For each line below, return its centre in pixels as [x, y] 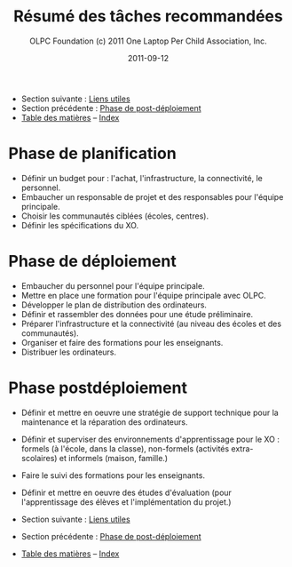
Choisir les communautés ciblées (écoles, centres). [115, 216]
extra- [242, 448]
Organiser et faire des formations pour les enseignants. [122, 342]
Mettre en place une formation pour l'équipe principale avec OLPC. [144, 295]
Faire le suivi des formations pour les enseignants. [113, 475]
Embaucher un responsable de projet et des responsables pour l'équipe [152, 196]
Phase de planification [92, 154]
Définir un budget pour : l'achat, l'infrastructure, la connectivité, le [142, 178]
